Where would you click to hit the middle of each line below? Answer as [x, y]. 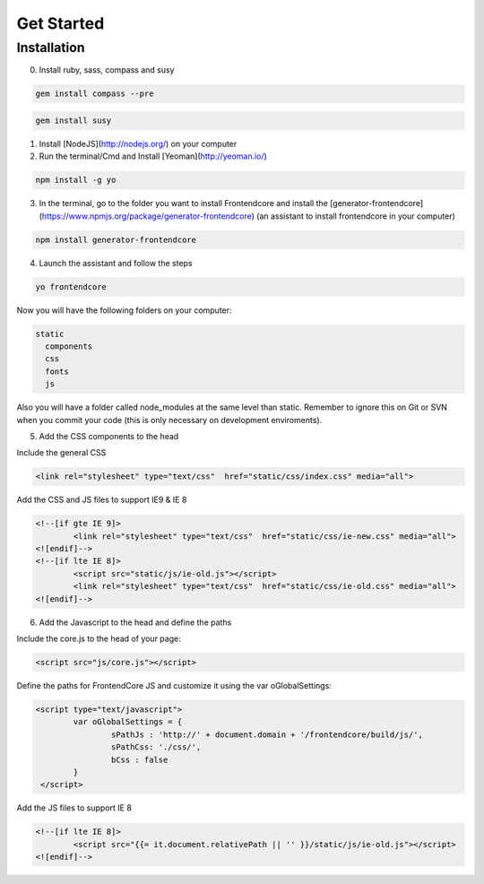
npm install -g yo [76, 180]
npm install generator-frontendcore [116, 239]
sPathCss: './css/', [156, 747]
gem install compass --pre [95, 94]
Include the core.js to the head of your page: [99, 638]
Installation [51, 48]
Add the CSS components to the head [109, 436]
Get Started [60, 23]
